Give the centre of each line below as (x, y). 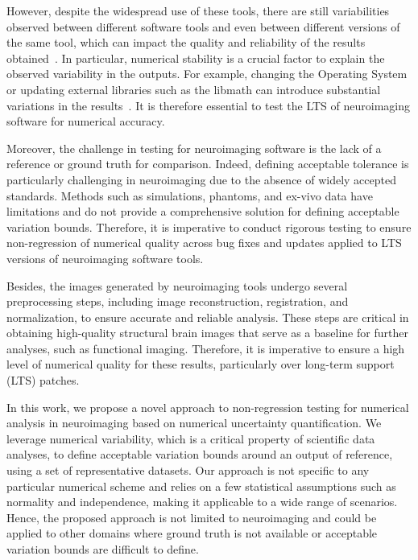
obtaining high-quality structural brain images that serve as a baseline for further (207, 333)
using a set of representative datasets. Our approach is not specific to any (188, 470)
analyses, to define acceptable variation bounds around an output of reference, (200, 454)
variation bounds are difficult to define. (103, 549)
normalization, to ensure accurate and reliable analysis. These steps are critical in (208, 317)
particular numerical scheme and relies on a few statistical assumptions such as (201, 486)
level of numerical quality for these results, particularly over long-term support (201, 364)
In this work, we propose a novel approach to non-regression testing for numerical (208, 407)
